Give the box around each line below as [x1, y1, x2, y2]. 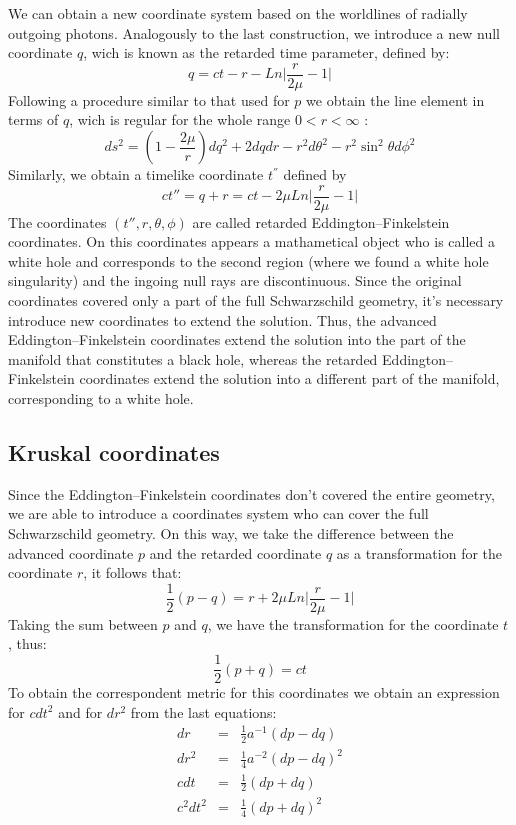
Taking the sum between [8, 613, 158, 634]
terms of [8, 109, 59, 130]
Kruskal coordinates [8, 437, 220, 468]
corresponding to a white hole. [8, 388, 194, 409]
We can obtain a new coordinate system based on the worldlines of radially [8, 3, 468, 23]
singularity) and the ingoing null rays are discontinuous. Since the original [8, 270, 462, 291]
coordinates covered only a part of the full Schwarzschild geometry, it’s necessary [8, 290, 504, 311]
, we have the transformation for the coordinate [207, 613, 499, 634]
